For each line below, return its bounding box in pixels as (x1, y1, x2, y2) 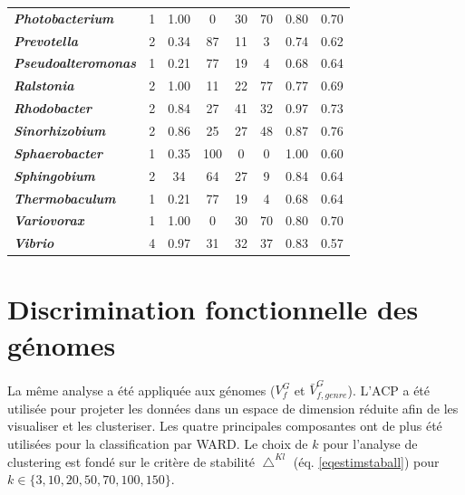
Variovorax (14, 211, 84, 230)
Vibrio (14, 233, 54, 252)
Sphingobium (14, 166, 95, 185)
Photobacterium (14, 8, 114, 27)
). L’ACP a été (347, 380, 431, 399)
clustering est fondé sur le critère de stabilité (7, 452, 256, 471)
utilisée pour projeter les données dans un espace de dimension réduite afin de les (7, 398, 459, 417)
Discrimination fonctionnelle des (7, 290, 419, 328)
